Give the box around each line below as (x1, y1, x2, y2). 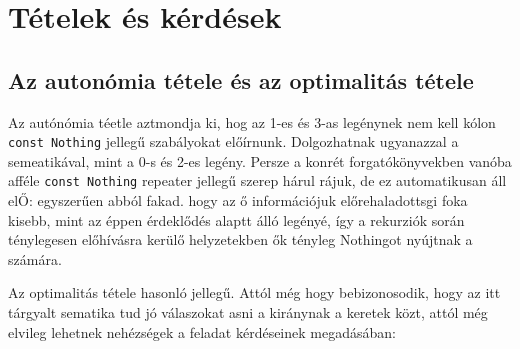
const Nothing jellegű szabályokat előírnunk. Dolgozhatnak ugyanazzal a (8, 131, 459, 152)
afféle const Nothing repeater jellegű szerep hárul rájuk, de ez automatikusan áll (8, 170, 507, 191)
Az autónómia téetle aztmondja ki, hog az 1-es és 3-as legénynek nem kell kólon (8, 111, 496, 132)
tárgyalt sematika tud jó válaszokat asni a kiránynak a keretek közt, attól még (8, 302, 488, 323)
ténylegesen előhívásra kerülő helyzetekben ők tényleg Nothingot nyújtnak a (8, 229, 473, 250)
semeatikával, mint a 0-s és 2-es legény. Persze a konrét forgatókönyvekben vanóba (8, 150, 512, 171)
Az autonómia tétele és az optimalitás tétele (8, 64, 474, 95)
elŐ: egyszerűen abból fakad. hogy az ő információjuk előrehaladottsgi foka (8, 190, 468, 211)
